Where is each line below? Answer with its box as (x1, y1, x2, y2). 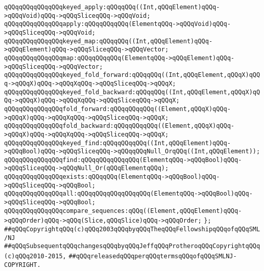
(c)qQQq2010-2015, (4, 253, 66, 260)
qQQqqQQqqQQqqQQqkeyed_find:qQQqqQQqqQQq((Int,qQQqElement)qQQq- (4, 139, 231, 147)
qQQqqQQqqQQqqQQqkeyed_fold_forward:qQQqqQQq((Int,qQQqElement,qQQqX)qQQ (4, 71, 260, 79)
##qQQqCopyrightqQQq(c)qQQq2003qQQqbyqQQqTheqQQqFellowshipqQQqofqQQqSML (4, 226, 260, 233)
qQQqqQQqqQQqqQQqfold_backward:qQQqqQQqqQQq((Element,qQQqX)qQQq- (4, 122, 235, 130)
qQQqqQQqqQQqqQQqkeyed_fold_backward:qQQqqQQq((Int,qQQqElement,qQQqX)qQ (4, 88, 260, 96)
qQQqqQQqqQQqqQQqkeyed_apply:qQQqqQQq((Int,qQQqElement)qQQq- (4, 4, 220, 11)
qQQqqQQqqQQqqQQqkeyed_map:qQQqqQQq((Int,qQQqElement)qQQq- (4, 37, 213, 45)
